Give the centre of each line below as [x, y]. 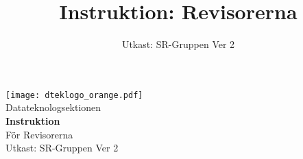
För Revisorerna [39, 134]
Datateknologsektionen [53, 107]
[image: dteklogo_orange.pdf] [74, 95]
